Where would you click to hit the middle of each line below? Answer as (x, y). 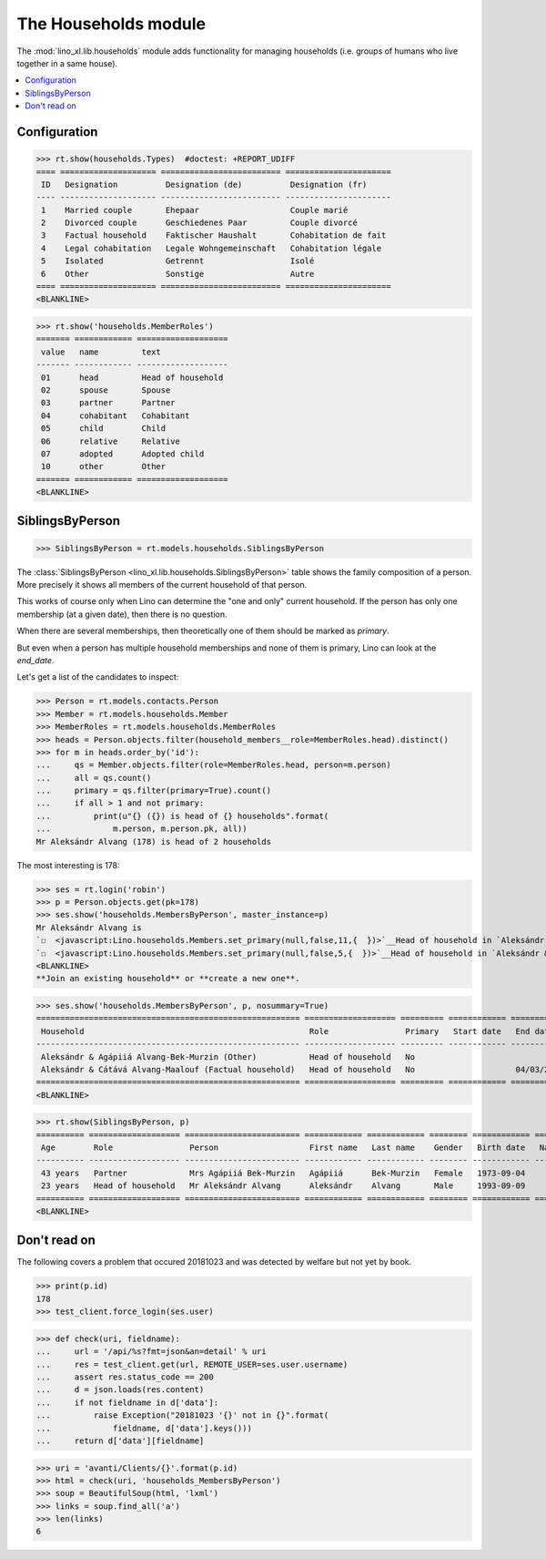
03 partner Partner (109, 403)
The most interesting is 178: (68, 865)
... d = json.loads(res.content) (120, 1390)
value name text (101, 352)
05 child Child (104, 429)
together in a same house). (67, 63)
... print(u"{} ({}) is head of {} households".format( (182, 816)
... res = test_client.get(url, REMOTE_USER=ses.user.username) (192, 1364)
